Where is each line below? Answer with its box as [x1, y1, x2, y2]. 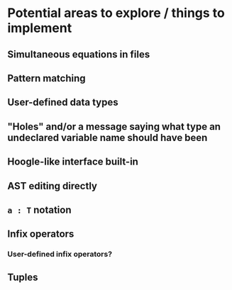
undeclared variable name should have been [7, 131, 208, 143]
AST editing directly [7, 179, 98, 192]
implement [7, 20, 72, 36]
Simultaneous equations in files [7, 48, 150, 60]
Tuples [7, 271, 38, 283]
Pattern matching [7, 72, 87, 84]
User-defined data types [7, 96, 118, 108]
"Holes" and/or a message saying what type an [7, 121, 221, 133]
